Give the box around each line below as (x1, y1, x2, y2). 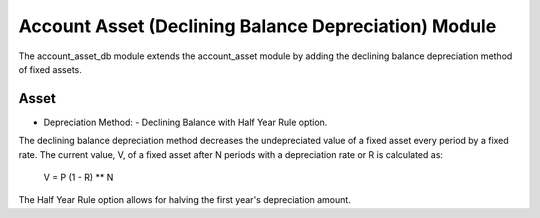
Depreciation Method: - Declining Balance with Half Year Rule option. (43, 116, 328, 128)
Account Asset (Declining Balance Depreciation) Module (18, 15, 497, 37)
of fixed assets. (18, 63, 82, 75)
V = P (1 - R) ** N (43, 171, 114, 184)
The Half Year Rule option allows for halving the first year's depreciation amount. (18, 194, 352, 206)
